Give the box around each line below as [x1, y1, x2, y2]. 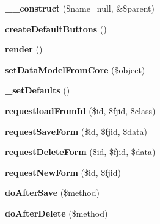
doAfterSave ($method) [5, 186, 100, 199]
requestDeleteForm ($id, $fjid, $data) [5, 145, 156, 158]
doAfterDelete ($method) [5, 206, 108, 219]
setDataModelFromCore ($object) [5, 63, 145, 76]
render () [5, 43, 43, 56]
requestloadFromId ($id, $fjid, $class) [5, 104, 156, 117]
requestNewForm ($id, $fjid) [5, 165, 121, 178]
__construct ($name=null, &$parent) [5, 2, 155, 14]
